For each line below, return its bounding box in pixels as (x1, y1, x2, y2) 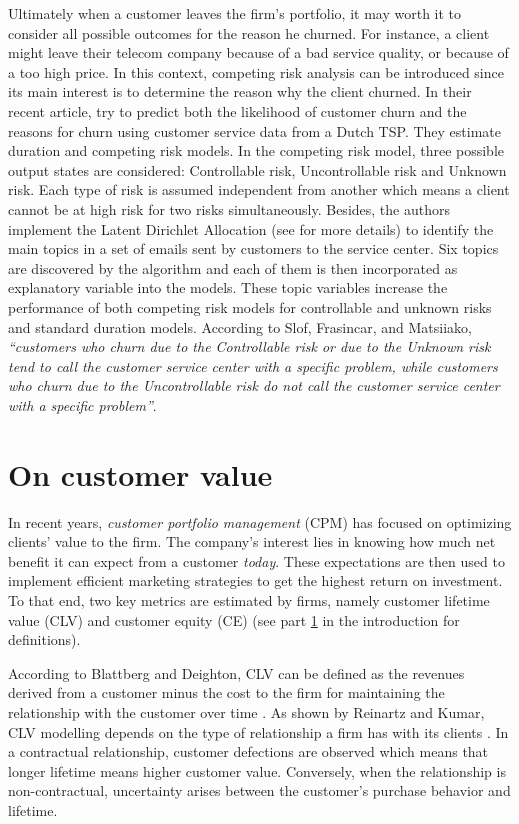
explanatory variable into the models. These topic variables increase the (8, 277, 448, 298)
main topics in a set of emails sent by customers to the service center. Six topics (8, 238, 499, 259)
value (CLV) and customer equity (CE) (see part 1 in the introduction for (8, 609, 460, 630)
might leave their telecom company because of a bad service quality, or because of (8, 42, 509, 63)
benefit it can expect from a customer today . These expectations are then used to (8, 550, 505, 571)
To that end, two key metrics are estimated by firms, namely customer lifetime (8, 589, 490, 610)
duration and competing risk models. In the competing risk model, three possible (8, 140, 505, 161)
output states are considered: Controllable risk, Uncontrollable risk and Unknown (8, 159, 507, 180)
